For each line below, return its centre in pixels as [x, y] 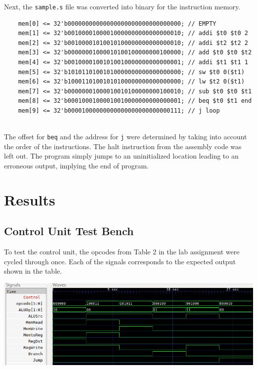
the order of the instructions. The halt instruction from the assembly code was [123, 146]
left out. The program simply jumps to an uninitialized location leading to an [121, 156]
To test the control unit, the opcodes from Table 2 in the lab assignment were [122, 252]
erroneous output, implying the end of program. [76, 166]
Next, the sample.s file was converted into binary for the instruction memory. [122, 6]
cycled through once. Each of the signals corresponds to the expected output [120, 261]
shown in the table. [33, 271]
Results [30, 199]
